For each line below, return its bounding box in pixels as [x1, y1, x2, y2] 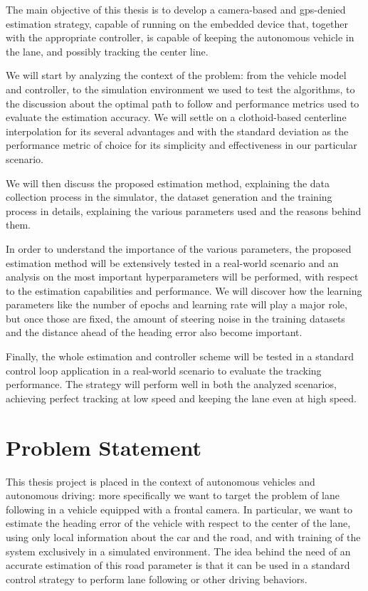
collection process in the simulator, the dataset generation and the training [6, 189, 332, 204]
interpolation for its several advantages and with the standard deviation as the [6, 123, 349, 138]
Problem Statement [6, 432, 201, 461]
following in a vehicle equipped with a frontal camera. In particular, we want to [6, 501, 353, 516]
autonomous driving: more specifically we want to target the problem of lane [6, 488, 340, 503]
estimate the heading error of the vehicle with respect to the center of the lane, [6, 516, 351, 530]
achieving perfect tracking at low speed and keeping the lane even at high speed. [6, 390, 357, 405]
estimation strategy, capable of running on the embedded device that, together [6, 16, 348, 31]
